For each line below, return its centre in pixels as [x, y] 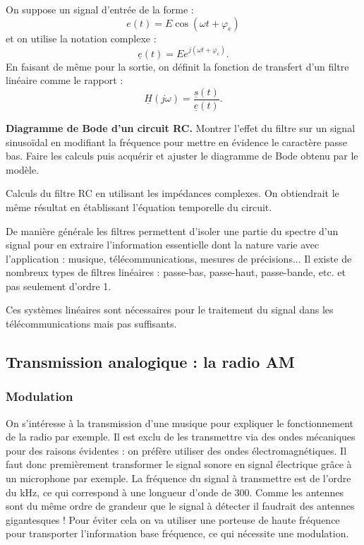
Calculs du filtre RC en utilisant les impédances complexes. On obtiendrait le [172, 193]
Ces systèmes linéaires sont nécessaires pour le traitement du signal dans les [170, 310]
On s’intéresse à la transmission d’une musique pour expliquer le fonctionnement [180, 423]
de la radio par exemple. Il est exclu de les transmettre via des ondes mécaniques [181, 437]
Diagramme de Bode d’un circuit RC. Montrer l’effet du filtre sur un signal [181, 127]
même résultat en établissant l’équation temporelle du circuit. [139, 206]
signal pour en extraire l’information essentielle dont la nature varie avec [163, 245]
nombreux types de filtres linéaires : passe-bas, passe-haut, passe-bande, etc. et [176, 272]
